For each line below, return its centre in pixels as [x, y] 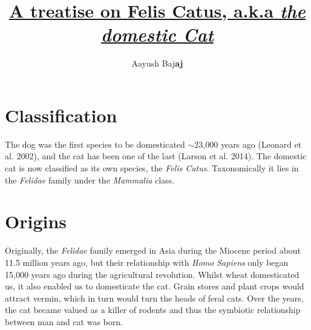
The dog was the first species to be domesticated [95, 144]
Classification [61, 115]
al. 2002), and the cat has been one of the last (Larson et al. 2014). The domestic [156, 156]
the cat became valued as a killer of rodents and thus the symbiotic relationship [153, 310]
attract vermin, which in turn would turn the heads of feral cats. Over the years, [154, 298]
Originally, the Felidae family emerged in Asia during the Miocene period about [153, 250]
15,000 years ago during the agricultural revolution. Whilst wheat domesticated [152, 274]
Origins [36, 221]
